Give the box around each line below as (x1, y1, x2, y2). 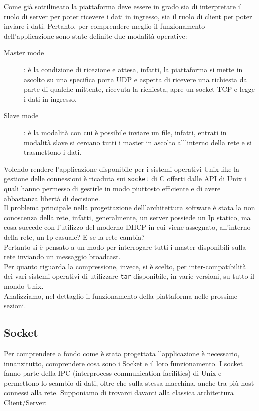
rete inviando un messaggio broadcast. (4, 251, 121, 262)
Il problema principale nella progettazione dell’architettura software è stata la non (4, 203, 255, 213)
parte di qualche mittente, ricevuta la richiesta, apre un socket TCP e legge (24, 84, 255, 94)
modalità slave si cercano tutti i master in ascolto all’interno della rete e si (24, 137, 252, 147)
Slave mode (4, 110, 39, 121)
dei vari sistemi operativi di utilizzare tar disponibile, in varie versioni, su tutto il (4, 271, 254, 281)
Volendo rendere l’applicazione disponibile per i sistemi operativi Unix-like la (4, 163, 239, 174)
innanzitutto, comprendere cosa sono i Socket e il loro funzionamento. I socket (4, 358, 243, 368)
